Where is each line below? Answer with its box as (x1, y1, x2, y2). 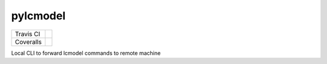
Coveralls (15, 37, 42, 46)
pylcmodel (11, 9, 66, 22)
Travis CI (15, 30, 41, 38)
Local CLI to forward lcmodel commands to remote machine (11, 49, 161, 57)
